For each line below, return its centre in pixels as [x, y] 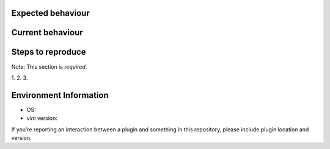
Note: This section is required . [49, 66]
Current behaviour [47, 33]
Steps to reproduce [49, 52]
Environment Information [60, 95]
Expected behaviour [50, 13]
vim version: [42, 118]
